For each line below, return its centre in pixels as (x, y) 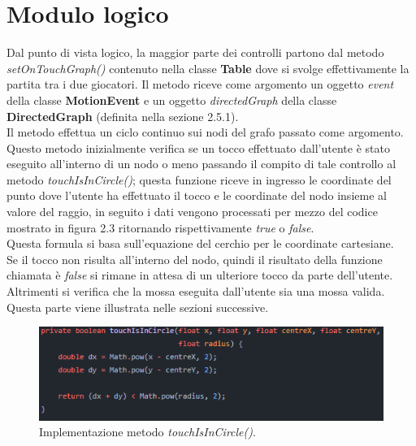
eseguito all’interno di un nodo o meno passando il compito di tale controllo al (201, 164)
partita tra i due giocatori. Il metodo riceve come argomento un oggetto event (200, 84)
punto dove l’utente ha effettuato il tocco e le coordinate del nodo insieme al (197, 195)
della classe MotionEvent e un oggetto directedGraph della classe (172, 100)
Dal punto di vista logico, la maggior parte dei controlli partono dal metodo (195, 52)
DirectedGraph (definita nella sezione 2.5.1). (123, 116)
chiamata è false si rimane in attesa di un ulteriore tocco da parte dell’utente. (200, 275)
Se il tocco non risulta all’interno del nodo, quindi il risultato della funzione (195, 259)
